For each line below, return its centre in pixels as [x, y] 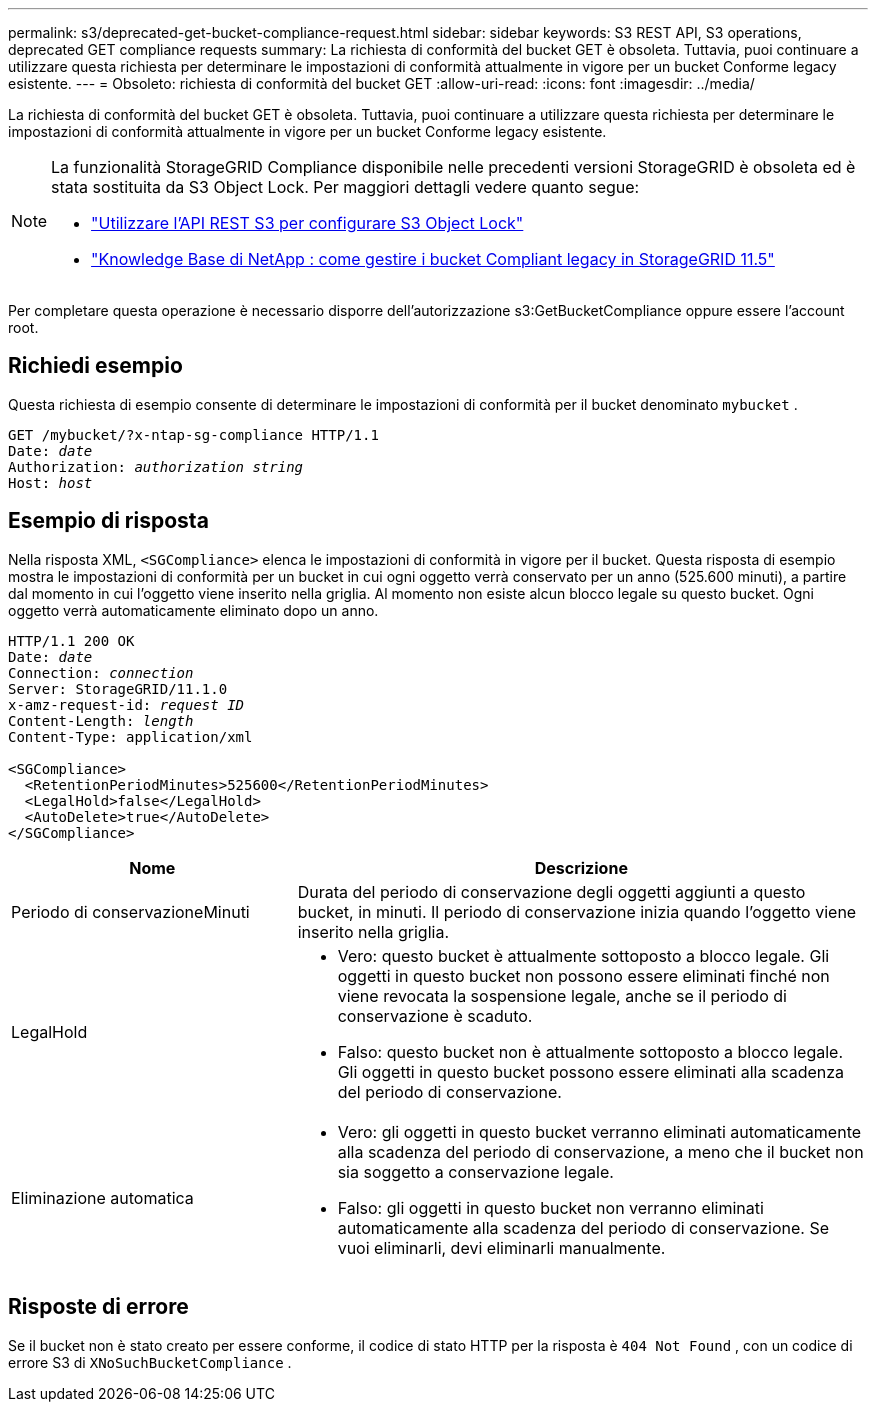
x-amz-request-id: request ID [126, 704]
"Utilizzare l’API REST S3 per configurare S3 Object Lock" [307, 223]
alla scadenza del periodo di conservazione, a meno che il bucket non [600, 1151]
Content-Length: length [101, 720]
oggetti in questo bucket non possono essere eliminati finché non [583, 975]
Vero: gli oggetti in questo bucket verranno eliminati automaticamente [599, 1131]
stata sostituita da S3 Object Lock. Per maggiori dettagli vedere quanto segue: [345, 187]
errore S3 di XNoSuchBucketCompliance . [150, 1362]
